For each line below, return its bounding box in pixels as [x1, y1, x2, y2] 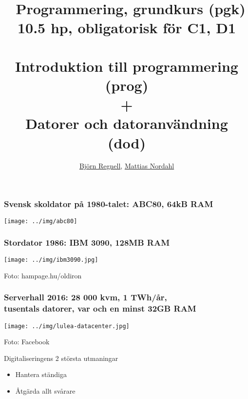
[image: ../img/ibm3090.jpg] [4, 256, 98, 264]
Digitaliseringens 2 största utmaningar [4, 353, 118, 363]
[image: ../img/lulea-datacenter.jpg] [4, 322, 130, 330]
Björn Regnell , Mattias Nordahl [79, 161, 174, 171]
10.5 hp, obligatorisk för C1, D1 [17, 18, 236, 38]
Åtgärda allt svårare [15, 386, 76, 396]
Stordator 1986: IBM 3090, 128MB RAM [4, 236, 170, 248]
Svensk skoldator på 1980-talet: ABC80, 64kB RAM [4, 198, 213, 210]
